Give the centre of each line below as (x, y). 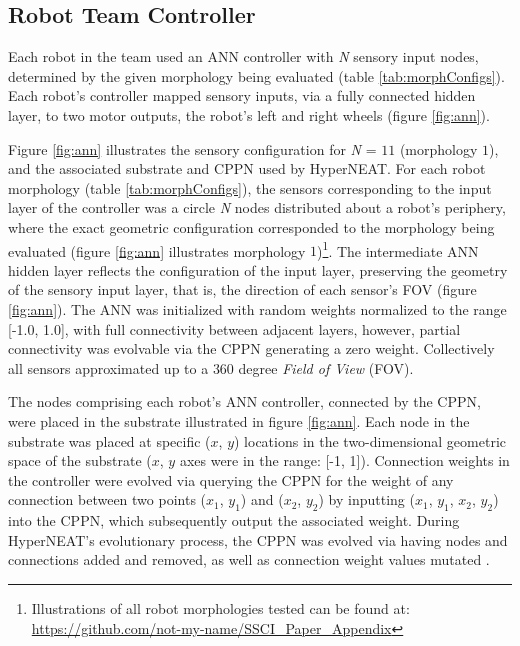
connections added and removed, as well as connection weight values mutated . (249, 559)
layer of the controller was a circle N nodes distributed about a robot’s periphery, (257, 207)
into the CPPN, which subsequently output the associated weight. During (234, 520)
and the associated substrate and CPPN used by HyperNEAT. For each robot (247, 168)
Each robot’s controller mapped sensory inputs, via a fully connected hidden (242, 95)
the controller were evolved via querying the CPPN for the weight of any (231, 479)
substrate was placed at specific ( (109, 440)
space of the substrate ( (80, 460)
